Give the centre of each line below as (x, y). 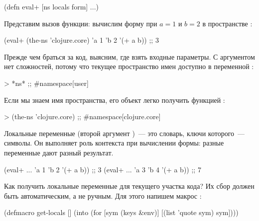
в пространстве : (227, 23)
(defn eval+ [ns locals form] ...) (51, 6)
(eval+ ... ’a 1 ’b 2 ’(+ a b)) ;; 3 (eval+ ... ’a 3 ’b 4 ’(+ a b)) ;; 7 (103, 169)
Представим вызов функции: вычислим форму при (81, 23)
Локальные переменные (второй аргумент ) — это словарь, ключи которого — (125, 133)
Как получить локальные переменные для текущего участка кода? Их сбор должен (129, 186)
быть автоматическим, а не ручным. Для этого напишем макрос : (103, 195)
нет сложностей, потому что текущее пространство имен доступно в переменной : (129, 66)
